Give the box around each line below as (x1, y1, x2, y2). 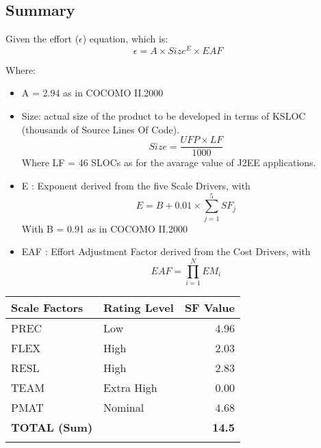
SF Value (184, 299, 235, 315)
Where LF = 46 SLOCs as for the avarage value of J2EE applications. (21, 155, 316, 170)
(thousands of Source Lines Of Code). (21, 122, 180, 136)
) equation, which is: (82, 31, 168, 46)
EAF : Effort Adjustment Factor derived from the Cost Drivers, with (21, 244, 311, 259)
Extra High (103, 379, 157, 395)
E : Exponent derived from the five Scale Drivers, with (21, 178, 251, 192)
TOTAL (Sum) (11, 419, 93, 435)
